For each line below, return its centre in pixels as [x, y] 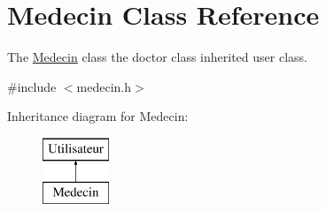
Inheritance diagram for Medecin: [98, 116]
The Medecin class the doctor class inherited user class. [157, 57]
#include [32, 86]
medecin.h [104, 86]
